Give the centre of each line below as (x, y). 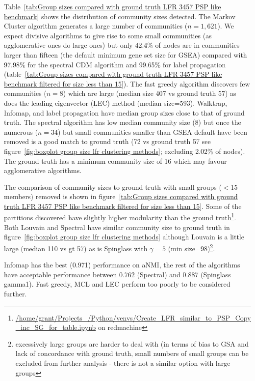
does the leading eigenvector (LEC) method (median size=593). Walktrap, (115, 103)
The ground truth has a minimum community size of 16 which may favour (115, 161)
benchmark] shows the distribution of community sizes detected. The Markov (120, 16)
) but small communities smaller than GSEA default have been (153, 132)
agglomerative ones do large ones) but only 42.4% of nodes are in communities (122, 45)
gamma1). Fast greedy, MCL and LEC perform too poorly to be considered (117, 284)
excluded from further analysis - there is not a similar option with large (123, 363)
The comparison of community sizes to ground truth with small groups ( (113, 187)
